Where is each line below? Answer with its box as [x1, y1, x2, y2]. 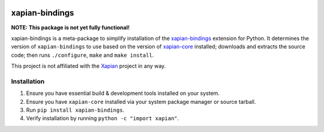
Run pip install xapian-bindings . [26, 106, 125, 113]
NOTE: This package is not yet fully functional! [11, 24, 130, 31]
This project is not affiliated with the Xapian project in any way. [11, 63, 166, 70]
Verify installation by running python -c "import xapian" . [26, 115, 179, 122]
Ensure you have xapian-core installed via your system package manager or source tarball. [26, 98, 256, 105]
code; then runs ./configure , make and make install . [11, 51, 154, 59]
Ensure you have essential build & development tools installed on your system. [26, 90, 220, 97]
